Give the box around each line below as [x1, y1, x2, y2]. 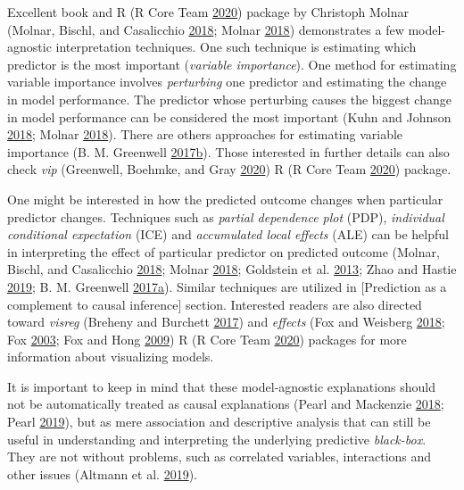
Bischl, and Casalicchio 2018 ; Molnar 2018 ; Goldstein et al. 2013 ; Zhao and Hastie [7, 260, 457, 278]
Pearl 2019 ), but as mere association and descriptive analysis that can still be [7, 412, 431, 431]
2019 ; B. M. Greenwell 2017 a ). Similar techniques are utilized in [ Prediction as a [7, 277, 447, 295]
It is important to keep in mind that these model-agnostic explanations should [7, 377, 435, 395]
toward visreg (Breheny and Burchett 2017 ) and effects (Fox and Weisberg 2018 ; [7, 312, 445, 331]
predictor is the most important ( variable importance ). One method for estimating [7, 54, 457, 73]
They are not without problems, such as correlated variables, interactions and [7, 447, 432, 466]
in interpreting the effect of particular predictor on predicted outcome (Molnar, [7, 242, 440, 261]
